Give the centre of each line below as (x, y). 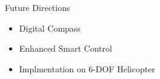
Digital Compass (50, 28)
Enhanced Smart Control (65, 48)
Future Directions (38, 7)
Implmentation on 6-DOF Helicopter (87, 68)
